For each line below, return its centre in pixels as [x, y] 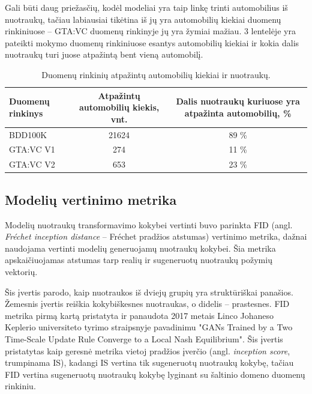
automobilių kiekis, [119, 107]
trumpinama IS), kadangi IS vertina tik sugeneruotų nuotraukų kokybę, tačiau [149, 362]
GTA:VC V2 [32, 164]
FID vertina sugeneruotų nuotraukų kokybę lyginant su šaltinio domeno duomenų [155, 374]
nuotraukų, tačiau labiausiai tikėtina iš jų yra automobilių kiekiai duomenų [143, 19]
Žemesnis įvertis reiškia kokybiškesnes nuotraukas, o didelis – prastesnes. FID [147, 304]
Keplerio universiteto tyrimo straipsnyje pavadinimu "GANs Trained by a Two [149, 327]
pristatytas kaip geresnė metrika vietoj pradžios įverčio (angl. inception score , [148, 350]
